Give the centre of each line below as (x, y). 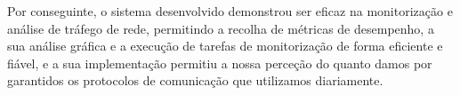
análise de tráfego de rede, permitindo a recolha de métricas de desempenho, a (221, 28)
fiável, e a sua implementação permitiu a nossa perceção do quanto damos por (220, 63)
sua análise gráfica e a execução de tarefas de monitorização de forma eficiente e (225, 46)
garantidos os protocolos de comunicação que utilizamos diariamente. (195, 80)
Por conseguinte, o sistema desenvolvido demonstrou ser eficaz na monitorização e (230, 11)
